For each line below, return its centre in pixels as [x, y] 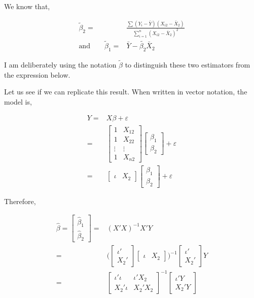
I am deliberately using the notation [60, 65]
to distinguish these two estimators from [188, 65]
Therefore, [20, 201]
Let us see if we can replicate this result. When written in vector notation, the [126, 92]
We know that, [27, 6]
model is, [18, 101]
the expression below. [37, 74]
